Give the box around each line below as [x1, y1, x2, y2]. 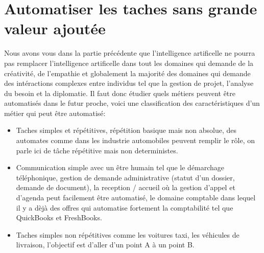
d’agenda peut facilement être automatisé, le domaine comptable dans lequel [16, 192, 256, 203]
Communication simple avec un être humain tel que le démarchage [16, 162, 225, 173]
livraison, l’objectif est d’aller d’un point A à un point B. [16, 239, 195, 250]
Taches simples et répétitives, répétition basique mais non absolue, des [16, 125, 236, 135]
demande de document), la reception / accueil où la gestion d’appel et [16, 182, 235, 193]
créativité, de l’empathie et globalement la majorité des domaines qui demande [4, 67, 251, 78]
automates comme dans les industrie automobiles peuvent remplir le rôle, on [16, 135, 255, 146]
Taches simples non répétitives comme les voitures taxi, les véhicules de [16, 229, 239, 240]
